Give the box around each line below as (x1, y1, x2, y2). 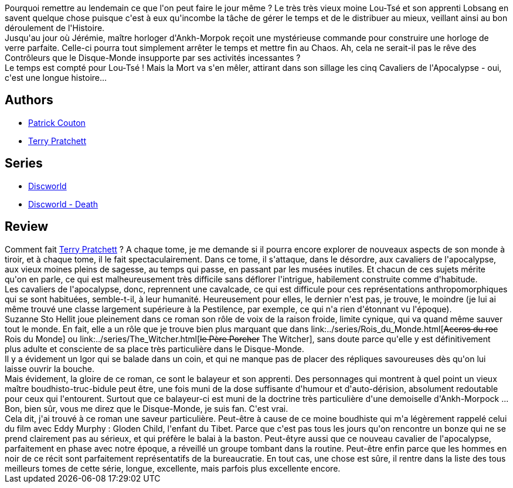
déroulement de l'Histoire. (5, 23, 105, 33)
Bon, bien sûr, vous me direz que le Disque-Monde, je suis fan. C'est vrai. (5, 403, 288, 414)
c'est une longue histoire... (5, 73, 107, 83)
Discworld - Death (28, 199, 98, 209)
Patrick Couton (28, 117, 86, 128)
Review (5, 219, 49, 234)
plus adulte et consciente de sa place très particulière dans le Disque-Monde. (5, 343, 304, 354)
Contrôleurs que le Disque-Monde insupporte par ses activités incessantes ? (5, 53, 301, 63)
